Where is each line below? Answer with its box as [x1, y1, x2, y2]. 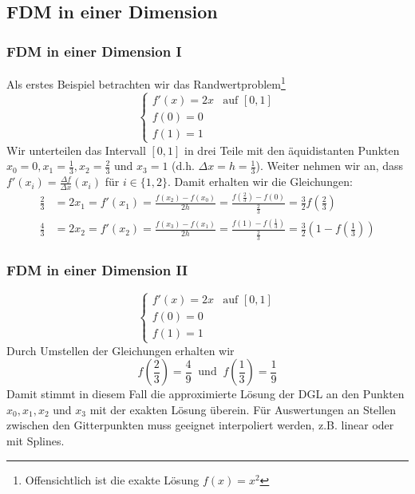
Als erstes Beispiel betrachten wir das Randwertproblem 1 [6, 73, 286, 92]
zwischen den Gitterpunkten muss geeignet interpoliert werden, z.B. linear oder [6, 417, 394, 433]
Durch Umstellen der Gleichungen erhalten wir [6, 342, 235, 358]
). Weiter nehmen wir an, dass [255, 157, 404, 174]
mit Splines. [6, 433, 65, 449]
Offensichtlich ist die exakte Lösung [25, 471, 200, 488]
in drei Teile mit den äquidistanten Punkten [184, 141, 400, 158]
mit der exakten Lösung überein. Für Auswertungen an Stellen [89, 401, 397, 417]
